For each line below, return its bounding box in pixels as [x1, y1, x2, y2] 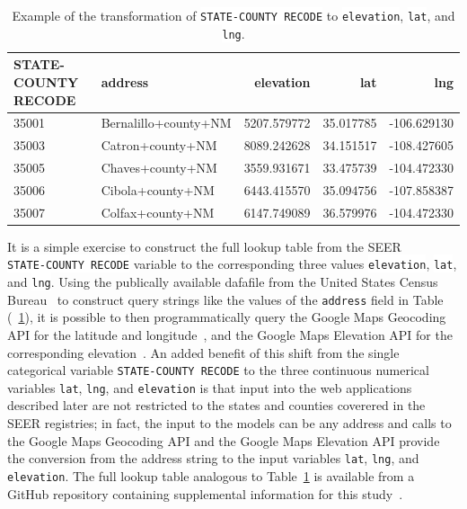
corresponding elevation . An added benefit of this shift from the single [7, 343, 400, 362]
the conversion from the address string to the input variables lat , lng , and [7, 449, 419, 468]
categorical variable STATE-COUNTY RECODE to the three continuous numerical [7, 361, 429, 380]
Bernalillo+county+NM [101, 113, 232, 132]
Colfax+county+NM [101, 202, 215, 221]
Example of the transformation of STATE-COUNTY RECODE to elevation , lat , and [12, 6, 455, 24]
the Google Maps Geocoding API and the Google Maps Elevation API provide [7, 431, 440, 450]
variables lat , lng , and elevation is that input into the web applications [7, 378, 412, 397]
